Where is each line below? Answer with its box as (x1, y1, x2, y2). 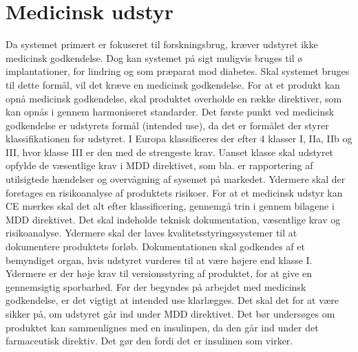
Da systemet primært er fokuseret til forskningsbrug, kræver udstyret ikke (6, 37, 318, 52)
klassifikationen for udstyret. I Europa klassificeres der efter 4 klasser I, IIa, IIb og (6, 131, 352, 146)
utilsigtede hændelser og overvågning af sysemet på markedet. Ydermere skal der (6, 172, 346, 186)
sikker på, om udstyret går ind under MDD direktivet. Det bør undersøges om (6, 307, 335, 320)
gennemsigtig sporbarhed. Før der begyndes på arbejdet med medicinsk (6, 279, 306, 294)
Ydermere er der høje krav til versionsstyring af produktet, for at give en (6, 266, 313, 280)
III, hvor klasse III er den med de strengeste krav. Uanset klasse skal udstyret (6, 144, 334, 159)
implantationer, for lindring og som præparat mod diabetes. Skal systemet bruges (6, 64, 350, 78)
